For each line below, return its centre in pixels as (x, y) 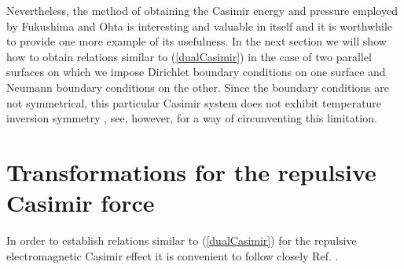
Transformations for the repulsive (191, 171)
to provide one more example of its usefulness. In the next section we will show (196, 41)
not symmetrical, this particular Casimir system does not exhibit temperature (194, 102)
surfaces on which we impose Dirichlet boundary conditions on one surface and (196, 72)
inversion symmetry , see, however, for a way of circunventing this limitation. (192, 118)
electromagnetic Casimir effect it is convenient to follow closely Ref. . (173, 255)
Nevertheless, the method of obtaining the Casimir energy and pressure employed (202, 10)
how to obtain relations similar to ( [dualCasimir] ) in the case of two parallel (189, 56)
